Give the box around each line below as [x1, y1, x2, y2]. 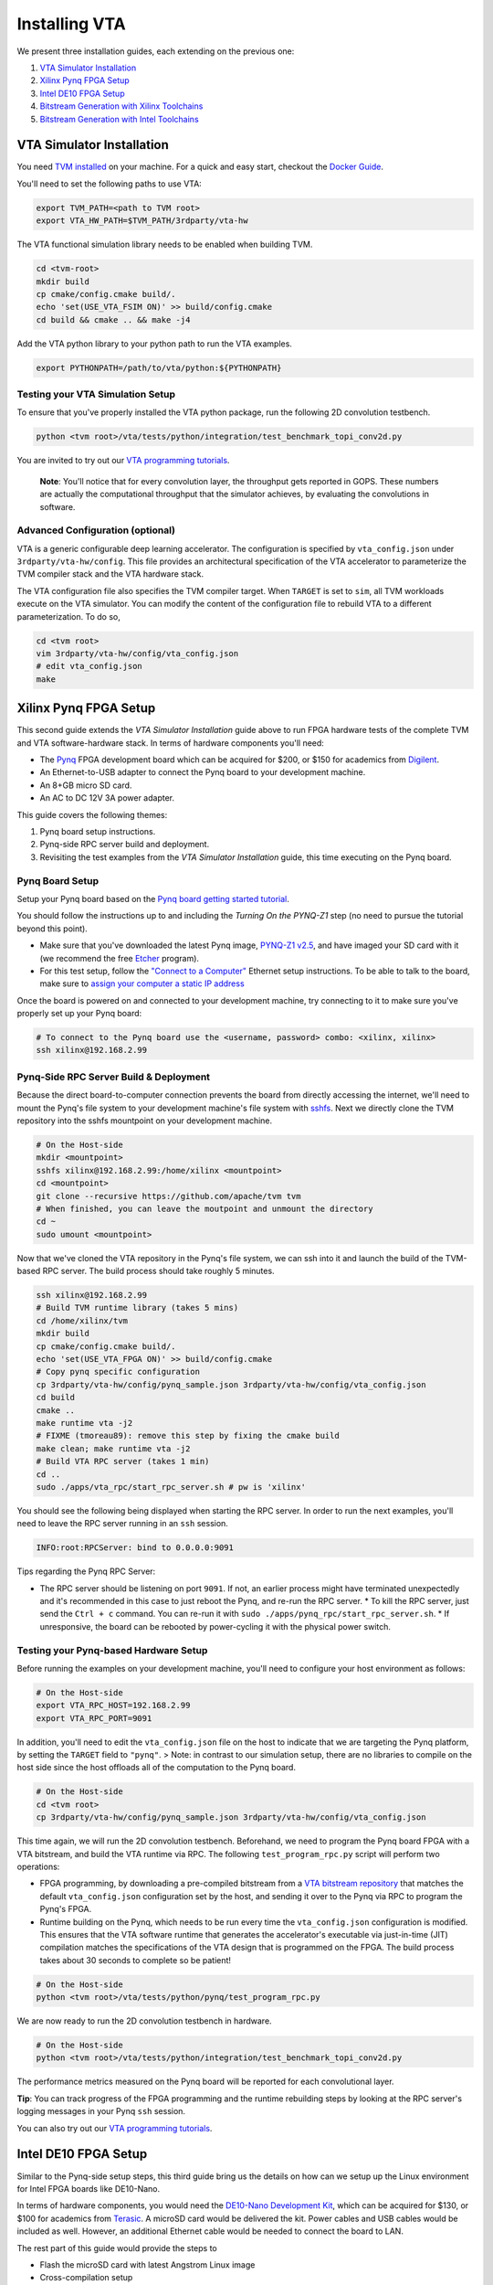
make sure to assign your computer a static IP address [39, 978, 246, 989]
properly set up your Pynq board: [16, 1008, 142, 1019]
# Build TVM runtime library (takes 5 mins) [36, 1302, 239, 1313]
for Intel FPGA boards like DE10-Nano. [16, 2183, 161, 2194]
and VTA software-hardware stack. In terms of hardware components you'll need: [16, 737, 324, 749]
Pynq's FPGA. [39, 1904, 92, 1915]
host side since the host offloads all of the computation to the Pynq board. [16, 1762, 297, 1773]
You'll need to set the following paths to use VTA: [16, 178, 203, 189]
